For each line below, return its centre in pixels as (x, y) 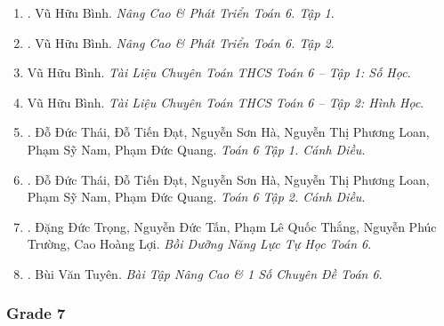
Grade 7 (36, 313)
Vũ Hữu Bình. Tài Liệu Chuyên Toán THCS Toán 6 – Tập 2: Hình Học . (226, 102)
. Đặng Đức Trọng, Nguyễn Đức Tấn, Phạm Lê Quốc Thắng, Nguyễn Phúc (232, 226)
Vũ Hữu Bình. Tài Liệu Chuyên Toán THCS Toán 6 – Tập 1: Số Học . (219, 72)
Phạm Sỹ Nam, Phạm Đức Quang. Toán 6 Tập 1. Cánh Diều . (196, 149)
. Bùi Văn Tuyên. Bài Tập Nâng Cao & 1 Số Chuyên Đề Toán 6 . (205, 273)
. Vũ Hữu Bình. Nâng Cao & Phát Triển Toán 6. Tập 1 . (181, 12)
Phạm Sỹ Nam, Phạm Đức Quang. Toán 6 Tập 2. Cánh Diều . (196, 197)
